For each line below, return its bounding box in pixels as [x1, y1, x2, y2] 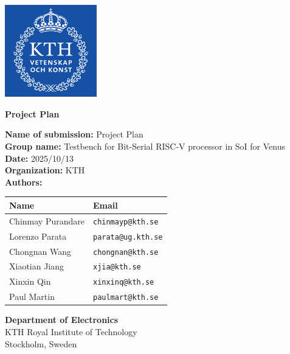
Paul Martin [9, 290, 55, 303]
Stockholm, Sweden [5, 337, 77, 350]
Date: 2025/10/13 [5, 151, 74, 164]
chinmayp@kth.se [92, 217, 159, 226]
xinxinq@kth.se [92, 278, 154, 287]
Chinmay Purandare [9, 214, 85, 227]
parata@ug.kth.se [92, 232, 163, 241]
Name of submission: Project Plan [5, 128, 143, 141]
